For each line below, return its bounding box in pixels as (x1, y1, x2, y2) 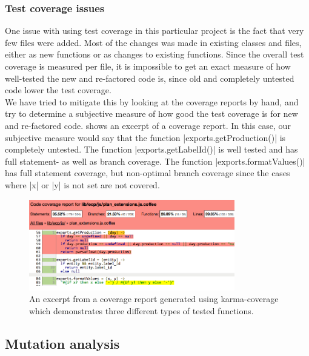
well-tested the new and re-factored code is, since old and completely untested (5, 71, 294, 84)
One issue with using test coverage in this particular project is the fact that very (5, 24, 304, 37)
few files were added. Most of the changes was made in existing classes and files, (5, 36, 302, 48)
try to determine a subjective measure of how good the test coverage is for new (5, 107, 298, 120)
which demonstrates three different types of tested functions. (29, 304, 254, 317)
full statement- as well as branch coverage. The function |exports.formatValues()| (5, 154, 305, 167)
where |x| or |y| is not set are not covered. (5, 178, 160, 191)
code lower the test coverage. (5, 84, 111, 96)
